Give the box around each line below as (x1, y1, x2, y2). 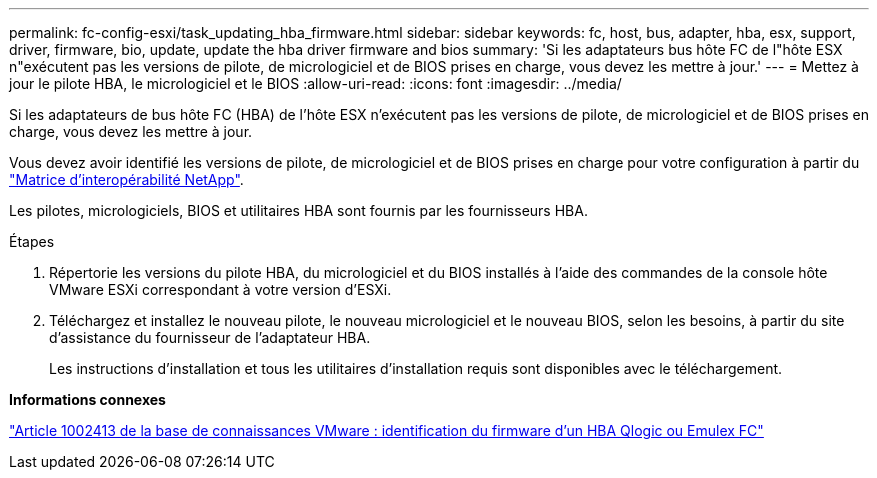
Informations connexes (9, 391, 166, 408)
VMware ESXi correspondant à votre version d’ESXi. (49, 281, 392, 298)
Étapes (9, 233, 55, 250)
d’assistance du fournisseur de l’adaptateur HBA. (49, 329, 371, 346)
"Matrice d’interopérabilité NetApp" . (9, 171, 244, 188)
